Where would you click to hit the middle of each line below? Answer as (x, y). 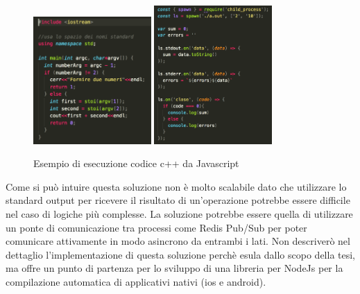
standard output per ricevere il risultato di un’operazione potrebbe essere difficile (178, 200)
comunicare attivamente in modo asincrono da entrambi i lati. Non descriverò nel (178, 241)
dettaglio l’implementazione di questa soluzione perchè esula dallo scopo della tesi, (181, 254)
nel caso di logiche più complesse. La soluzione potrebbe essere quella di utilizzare (179, 214)
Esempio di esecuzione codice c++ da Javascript (136, 163)
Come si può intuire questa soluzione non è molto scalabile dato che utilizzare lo (176, 186)
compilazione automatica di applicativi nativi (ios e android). (136, 281)
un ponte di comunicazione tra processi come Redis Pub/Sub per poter (156, 227)
